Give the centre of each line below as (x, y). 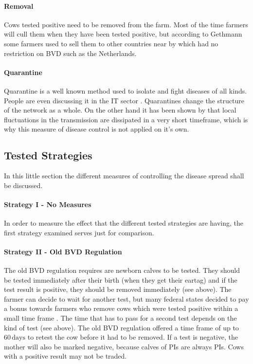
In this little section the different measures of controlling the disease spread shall (124, 176)
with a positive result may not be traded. (65, 356)
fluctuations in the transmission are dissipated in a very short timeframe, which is (126, 119)
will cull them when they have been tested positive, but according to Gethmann (123, 34)
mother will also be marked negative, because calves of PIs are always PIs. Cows (124, 346)
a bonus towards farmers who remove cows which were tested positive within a (121, 308)
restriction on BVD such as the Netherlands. (70, 53)
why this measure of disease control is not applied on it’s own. (97, 129)
